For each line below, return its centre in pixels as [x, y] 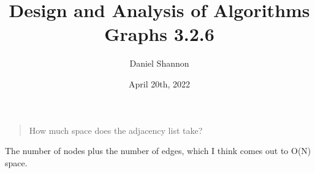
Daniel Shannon [159, 63]
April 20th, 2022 [159, 83]
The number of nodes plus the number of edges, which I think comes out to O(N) [158, 151]
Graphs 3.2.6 [159, 34]
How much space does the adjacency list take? [116, 130]
